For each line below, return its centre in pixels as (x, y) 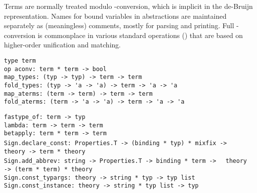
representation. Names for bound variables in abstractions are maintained (115, 16)
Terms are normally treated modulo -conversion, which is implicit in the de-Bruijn (128, 6)
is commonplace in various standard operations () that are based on (140, 35)
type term (20, 60)
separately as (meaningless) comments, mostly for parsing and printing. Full (119, 25)
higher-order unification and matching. (63, 45)
